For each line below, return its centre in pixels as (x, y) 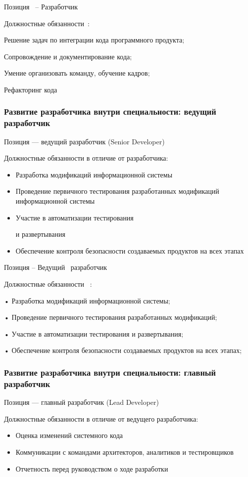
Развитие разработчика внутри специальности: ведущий (110, 111)
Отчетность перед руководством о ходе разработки (92, 468)
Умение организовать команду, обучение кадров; (77, 73)
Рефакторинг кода (31, 89)
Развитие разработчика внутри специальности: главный (110, 372)
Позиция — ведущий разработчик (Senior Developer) (84, 141)
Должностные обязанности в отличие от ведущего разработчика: (101, 418)
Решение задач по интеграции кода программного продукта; (94, 40)
